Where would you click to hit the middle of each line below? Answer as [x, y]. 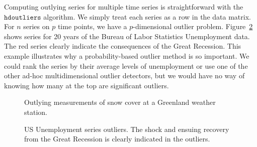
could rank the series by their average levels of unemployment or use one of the [126, 65]
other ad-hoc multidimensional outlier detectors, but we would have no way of [124, 76]
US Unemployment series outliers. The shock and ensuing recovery [127, 129]
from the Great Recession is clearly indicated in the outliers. [117, 139]
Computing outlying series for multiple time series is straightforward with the [124, 7]
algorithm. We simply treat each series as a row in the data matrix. [147, 16]
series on [36, 26]
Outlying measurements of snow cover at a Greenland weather [120, 102]
